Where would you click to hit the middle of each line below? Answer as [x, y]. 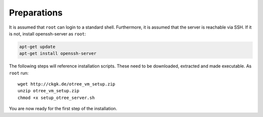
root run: [19, 73]
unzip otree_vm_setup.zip [49, 91]
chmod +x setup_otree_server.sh [56, 98]
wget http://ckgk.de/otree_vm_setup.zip [66, 84]
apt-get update [37, 47]
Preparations [36, 13]
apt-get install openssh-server [58, 54]
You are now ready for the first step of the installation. [63, 109]
